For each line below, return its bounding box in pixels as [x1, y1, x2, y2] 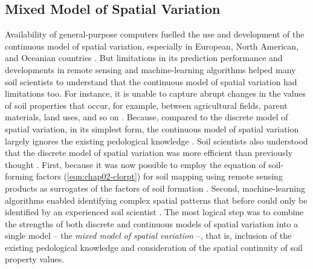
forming [5, 170, 34, 183]
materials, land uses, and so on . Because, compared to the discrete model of [5, 111, 288, 123]
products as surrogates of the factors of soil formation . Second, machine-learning [5, 181, 305, 194]
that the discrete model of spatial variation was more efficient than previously [5, 146, 293, 159]
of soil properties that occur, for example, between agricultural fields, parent [5, 99, 288, 111]
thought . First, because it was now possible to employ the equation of [5, 158, 266, 170]
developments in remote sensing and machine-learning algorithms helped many [5, 63, 296, 76]
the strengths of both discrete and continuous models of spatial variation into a [5, 217, 298, 230]
